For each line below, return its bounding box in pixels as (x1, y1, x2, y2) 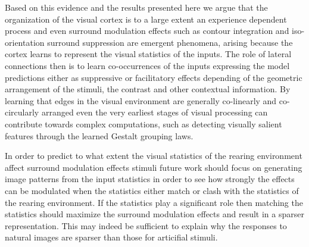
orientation (5, 36, 45, 48)
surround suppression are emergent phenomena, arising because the (47, 36, 293, 48)
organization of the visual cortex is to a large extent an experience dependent (5, 12, 287, 25)
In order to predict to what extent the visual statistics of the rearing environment (5, 149, 302, 162)
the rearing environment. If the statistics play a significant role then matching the (5, 196, 303, 208)
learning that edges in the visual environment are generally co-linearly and (5, 94, 277, 107)
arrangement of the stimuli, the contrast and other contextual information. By (5, 83, 291, 95)
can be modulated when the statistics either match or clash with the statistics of (5, 184, 299, 196)
